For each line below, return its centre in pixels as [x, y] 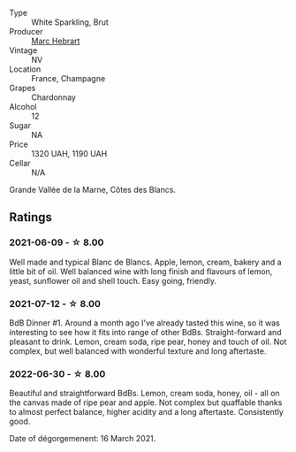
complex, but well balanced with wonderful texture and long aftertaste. [138, 351]
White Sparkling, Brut [70, 22]
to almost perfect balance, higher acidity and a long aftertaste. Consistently [147, 412]
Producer [26, 31]
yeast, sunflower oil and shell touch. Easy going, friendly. [113, 280]
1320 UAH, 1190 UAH [69, 153]
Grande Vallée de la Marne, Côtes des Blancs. [93, 190]
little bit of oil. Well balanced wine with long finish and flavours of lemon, [141, 271]
